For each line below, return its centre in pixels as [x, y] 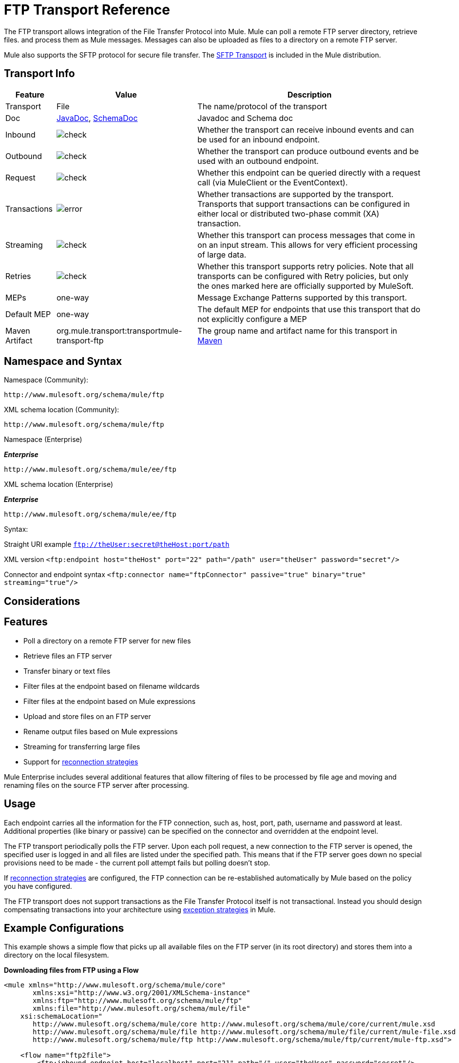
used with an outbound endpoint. [258, 161]
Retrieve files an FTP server [68, 656]
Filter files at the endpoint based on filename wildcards [112, 686]
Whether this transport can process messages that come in [306, 235]
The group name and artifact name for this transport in [297, 331]
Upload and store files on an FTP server [87, 716]
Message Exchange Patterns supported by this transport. [302, 297]
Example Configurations [64, 928]
